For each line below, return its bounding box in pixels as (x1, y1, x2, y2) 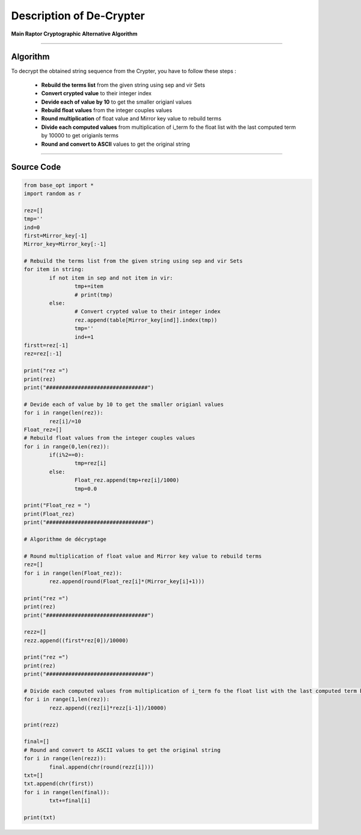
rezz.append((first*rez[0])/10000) (23, 637, 129, 644)
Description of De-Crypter (11, 9, 145, 22)
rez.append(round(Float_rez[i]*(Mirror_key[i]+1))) (49, 578, 205, 584)
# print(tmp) (74, 291, 113, 298)
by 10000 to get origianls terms (41, 132, 119, 139)
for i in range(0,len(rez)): (23, 443, 110, 450)
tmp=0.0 (74, 485, 97, 492)
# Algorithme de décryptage (23, 536, 106, 542)
